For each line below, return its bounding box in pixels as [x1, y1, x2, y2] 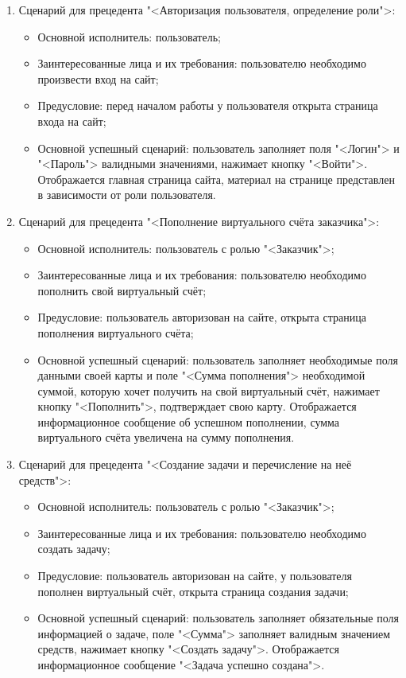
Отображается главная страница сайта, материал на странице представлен [37, 170, 395, 187]
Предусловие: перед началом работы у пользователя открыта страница [37, 97, 378, 114]
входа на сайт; [37, 112, 106, 129]
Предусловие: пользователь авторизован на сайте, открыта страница [37, 309, 366, 325]
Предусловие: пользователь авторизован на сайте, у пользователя [37, 567, 353, 584]
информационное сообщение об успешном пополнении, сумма [37, 413, 340, 430]
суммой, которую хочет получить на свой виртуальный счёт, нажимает [37, 382, 380, 399]
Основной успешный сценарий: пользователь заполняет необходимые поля [37, 351, 398, 368]
